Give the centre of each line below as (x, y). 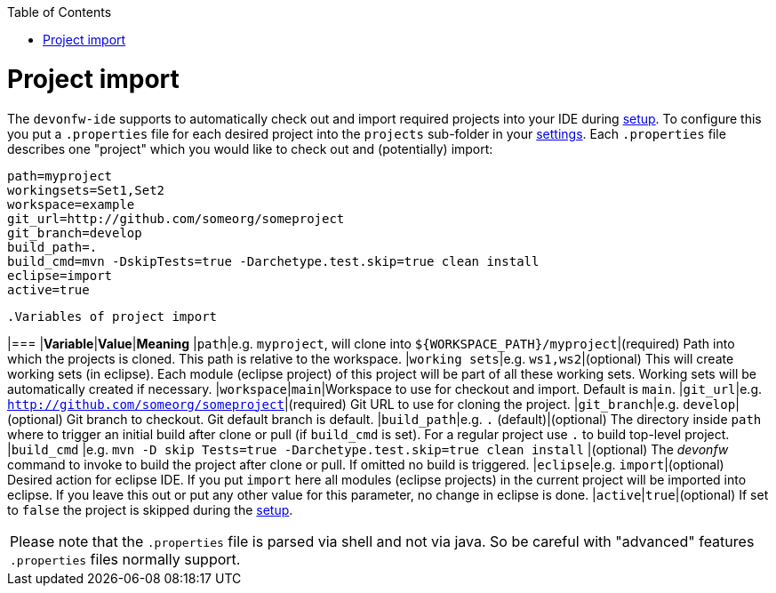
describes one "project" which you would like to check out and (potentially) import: (250, 148)
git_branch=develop (75, 232)
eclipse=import (60, 275)
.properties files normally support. (125, 559)
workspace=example (71, 204)
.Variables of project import (112, 316)
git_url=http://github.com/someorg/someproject (176, 218)
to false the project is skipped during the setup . (150, 509)
